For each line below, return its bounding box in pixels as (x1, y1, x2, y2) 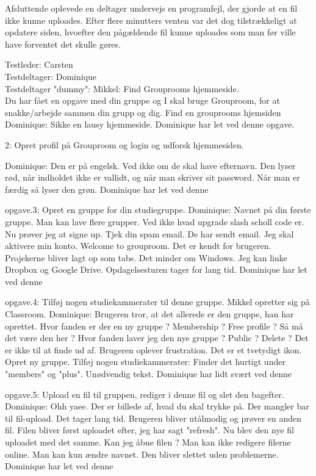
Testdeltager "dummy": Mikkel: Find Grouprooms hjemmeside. (5, 82, 239, 95)
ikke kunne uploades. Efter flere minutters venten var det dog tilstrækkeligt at (5, 13, 297, 26)
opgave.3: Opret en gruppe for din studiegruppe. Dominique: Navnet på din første (5, 203, 311, 216)
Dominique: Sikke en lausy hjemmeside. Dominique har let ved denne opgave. (5, 118, 295, 131)
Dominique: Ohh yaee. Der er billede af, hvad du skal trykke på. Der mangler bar (5, 400, 309, 413)
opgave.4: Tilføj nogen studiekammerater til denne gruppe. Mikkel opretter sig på (5, 295, 310, 308)
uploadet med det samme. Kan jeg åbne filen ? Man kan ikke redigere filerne (5, 436, 291, 448)
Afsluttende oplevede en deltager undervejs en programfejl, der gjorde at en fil (5, 2, 298, 14)
